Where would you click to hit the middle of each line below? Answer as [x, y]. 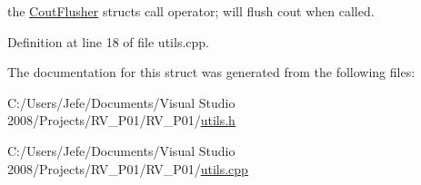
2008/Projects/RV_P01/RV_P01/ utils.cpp [128, 168]
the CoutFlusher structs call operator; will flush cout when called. [191, 11]
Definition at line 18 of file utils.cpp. [108, 41]
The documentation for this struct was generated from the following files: [211, 72]
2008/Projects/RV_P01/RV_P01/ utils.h [121, 120]
